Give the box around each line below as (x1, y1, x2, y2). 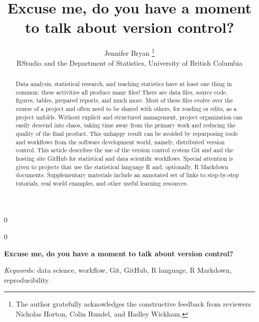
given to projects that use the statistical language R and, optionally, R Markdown (15, 162, 229, 171)
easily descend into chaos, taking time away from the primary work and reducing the (15, 121, 236, 129)
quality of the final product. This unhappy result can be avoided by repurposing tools (15, 129, 238, 137)
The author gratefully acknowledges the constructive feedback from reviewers (15, 299, 251, 309)
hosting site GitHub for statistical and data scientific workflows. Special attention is (15, 154, 233, 162)
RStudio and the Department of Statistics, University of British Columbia (16, 57, 243, 68)
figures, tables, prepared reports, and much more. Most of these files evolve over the (15, 96, 233, 105)
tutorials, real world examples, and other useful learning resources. (15, 179, 188, 187)
